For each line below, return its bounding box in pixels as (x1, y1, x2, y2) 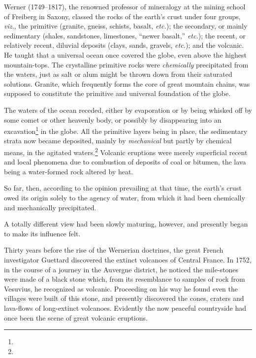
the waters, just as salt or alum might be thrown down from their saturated (4, 69, 232, 79)
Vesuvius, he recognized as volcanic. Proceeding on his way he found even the (4, 283, 238, 293)
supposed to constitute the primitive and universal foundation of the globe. (4, 88, 231, 98)
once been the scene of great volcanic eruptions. (4, 312, 148, 323)
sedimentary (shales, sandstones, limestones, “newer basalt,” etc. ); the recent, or (4, 30, 246, 40)
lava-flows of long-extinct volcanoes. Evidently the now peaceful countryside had (4, 302, 247, 313)
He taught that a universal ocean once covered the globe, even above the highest (4, 49, 247, 60)
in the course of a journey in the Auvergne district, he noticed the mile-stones (4, 264, 239, 274)
